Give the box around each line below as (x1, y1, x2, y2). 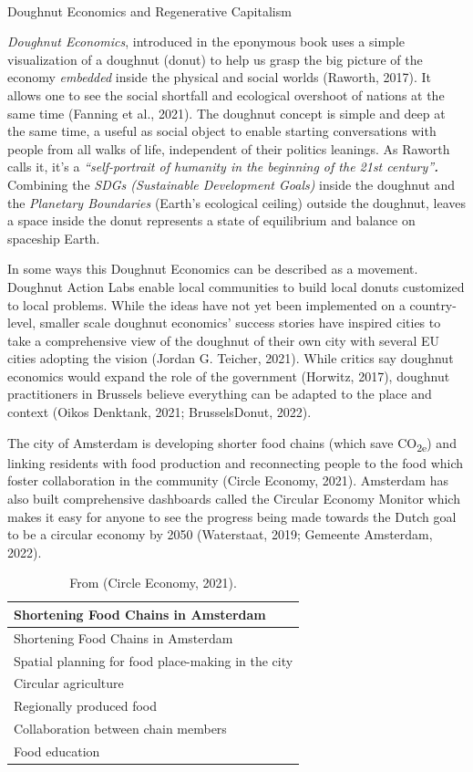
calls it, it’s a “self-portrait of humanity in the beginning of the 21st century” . (7, 157, 439, 176)
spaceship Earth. (7, 228, 100, 247)
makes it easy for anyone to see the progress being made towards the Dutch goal (7, 506, 457, 526)
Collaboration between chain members (14, 719, 227, 738)
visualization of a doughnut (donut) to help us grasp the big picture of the (7, 49, 423, 68)
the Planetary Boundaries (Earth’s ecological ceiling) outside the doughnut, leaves (7, 193, 467, 212)
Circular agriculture (14, 673, 124, 693)
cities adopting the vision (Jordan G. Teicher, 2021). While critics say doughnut (7, 349, 454, 368)
